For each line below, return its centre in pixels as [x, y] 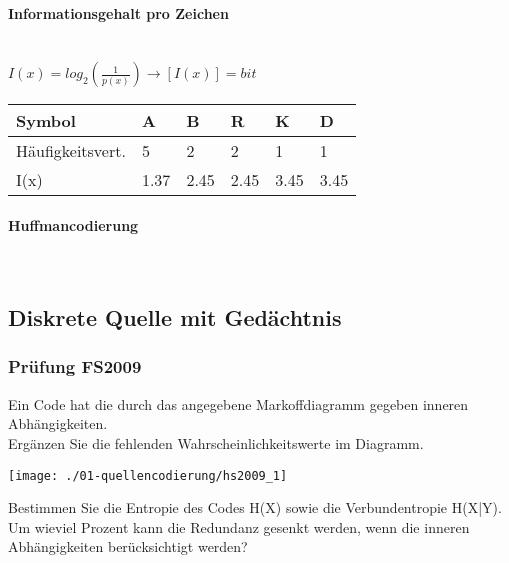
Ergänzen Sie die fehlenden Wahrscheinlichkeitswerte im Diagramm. [216, 442]
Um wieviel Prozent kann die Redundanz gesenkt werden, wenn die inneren [239, 526]
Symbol [46, 121]
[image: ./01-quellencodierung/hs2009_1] [148, 475]
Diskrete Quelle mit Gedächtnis [175, 317]
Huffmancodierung [73, 224]
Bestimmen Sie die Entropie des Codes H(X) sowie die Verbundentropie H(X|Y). [255, 507]
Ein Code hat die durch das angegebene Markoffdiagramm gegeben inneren [238, 403]
